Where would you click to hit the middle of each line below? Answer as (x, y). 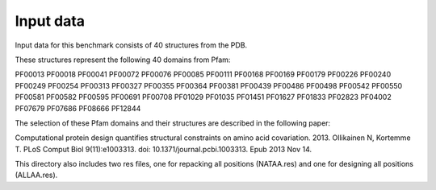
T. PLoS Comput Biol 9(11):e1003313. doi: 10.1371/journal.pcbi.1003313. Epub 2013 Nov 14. (163, 149)
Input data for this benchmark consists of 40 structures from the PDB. (131, 45)
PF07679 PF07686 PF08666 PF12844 (78, 108)
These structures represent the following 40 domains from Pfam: (123, 60)
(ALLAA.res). (36, 175)
